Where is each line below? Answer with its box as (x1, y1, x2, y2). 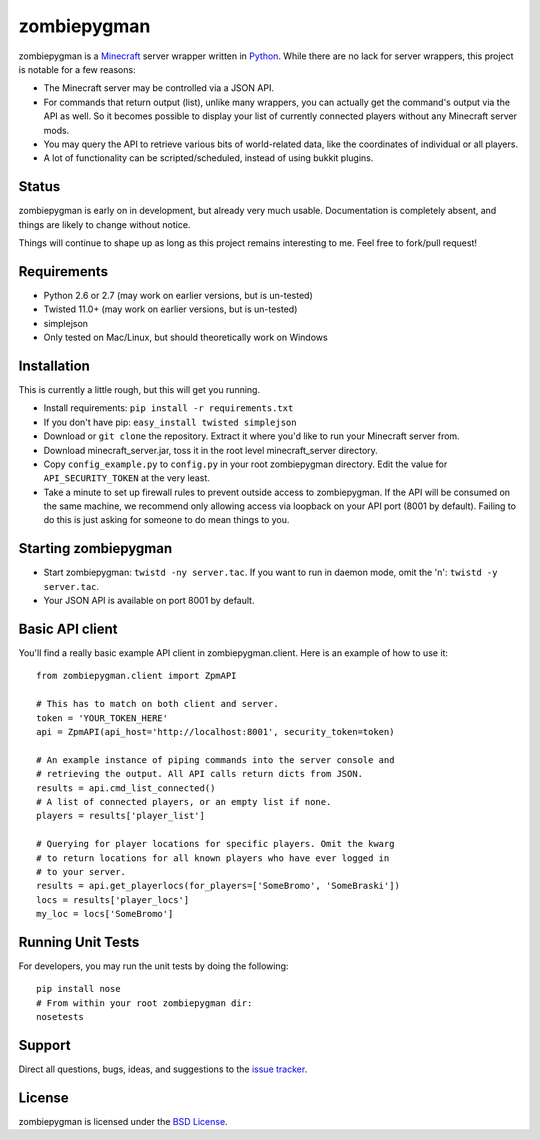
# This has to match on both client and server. (36, 698, 279, 710)
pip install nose (36, 983, 121, 995)
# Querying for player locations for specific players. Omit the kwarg (36, 838, 395, 850)
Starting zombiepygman (18, 540, 173, 557)
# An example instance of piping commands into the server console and (36, 754, 395, 765)
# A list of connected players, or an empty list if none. (36, 796, 332, 807)
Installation (18, 357, 90, 374)
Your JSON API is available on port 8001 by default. (43, 595, 255, 607)
